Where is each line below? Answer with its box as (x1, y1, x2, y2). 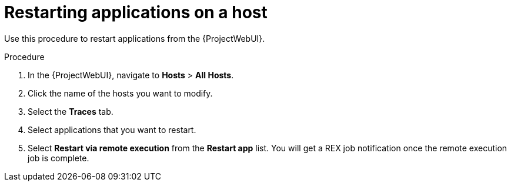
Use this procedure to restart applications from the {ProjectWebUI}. (4, 33, 265, 44)
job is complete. (28, 152, 89, 163)
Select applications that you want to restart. (28, 124, 196, 135)
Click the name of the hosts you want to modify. (28, 88, 213, 98)
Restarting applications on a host (4, 2, 268, 22)
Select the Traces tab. (28, 106, 113, 117)
